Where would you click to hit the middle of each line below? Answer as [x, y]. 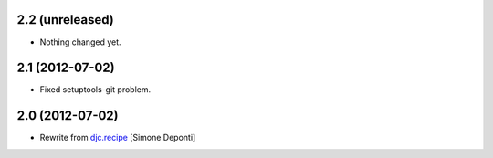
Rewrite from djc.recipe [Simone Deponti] [118, 138]
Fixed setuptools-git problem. [95, 90]
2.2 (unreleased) [65, 20]
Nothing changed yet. [81, 42]
